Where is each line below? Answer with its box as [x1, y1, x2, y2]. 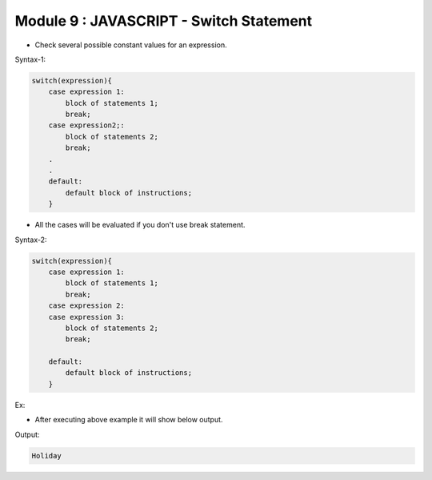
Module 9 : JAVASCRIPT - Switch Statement [14, 12, 313, 30]
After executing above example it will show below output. [34, 415, 223, 425]
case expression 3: [48, 313, 126, 321]
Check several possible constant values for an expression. [34, 40, 227, 50]
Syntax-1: [14, 54, 46, 64]
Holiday [31, 451, 62, 460]
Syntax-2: [14, 235, 47, 244]
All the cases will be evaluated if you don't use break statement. [34, 220, 246, 230]
